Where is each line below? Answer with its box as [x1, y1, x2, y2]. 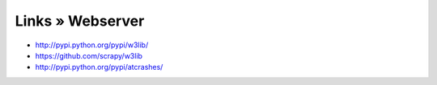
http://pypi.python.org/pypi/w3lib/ [35, 40, 149, 50]
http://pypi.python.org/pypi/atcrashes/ [35, 63, 163, 72]
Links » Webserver [15, 12, 145, 30]
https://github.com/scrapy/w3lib [35, 51, 143, 60]
